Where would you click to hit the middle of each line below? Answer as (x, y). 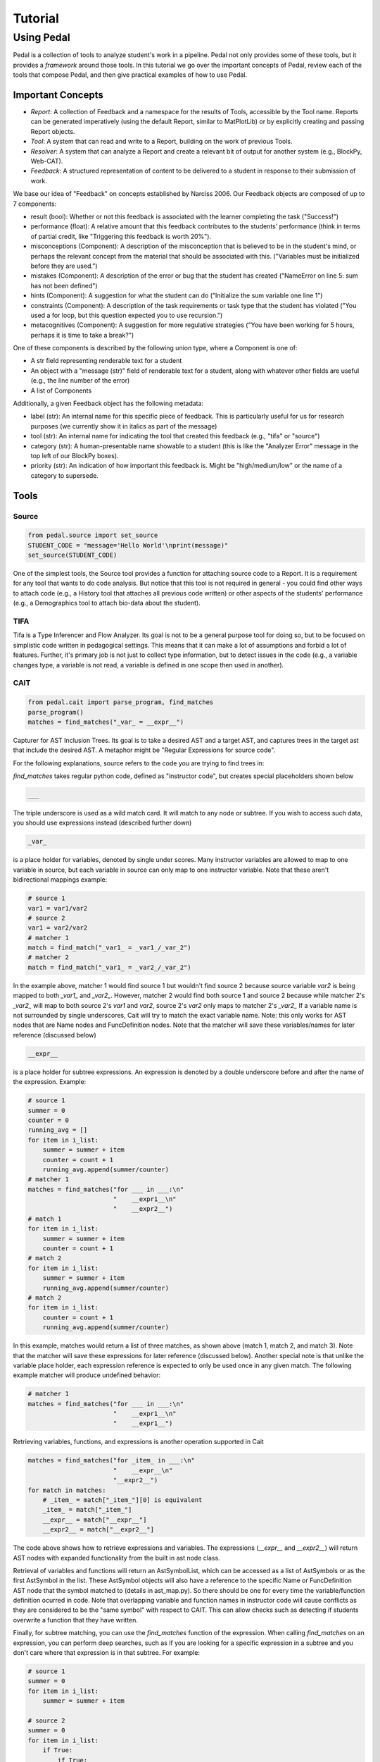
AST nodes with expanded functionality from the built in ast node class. (117, 1558)
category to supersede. (64, 475)
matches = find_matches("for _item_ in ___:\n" (111, 1460)
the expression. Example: (50, 1082)
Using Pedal (42, 37)
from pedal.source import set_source (93, 535)
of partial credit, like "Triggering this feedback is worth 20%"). (121, 236)
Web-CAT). (47, 161)
